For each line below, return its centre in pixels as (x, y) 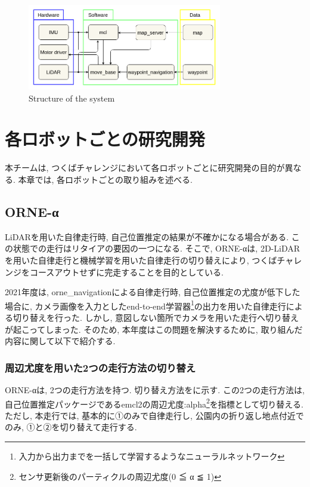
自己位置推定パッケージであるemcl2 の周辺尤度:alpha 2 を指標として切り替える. (154, 403)
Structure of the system (72, 98)
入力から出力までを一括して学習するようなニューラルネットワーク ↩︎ (152, 456)
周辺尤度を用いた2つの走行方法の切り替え (100, 367)
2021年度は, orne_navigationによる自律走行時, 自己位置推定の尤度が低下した (153, 292)
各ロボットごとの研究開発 (105, 139)
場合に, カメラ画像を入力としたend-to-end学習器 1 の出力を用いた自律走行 (145, 305)
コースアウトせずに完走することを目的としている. (126, 272)
